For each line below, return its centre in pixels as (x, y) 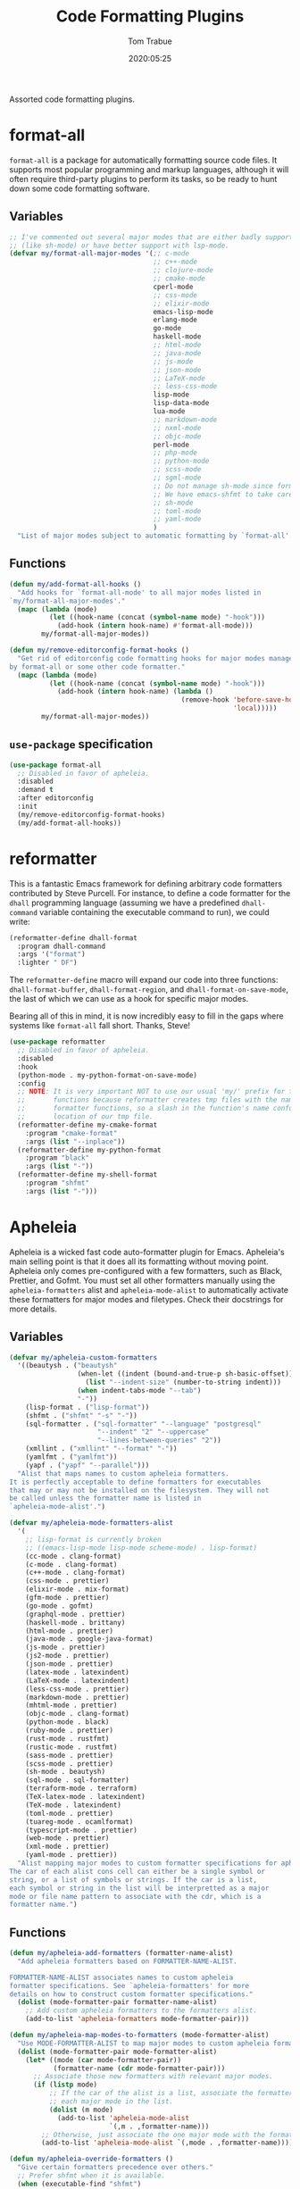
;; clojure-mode (183, 271)
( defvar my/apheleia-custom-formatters (83, 1357)
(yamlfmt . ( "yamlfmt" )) (71, 1457)
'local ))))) (255, 708)
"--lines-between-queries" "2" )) (159, 1440)
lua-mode (169, 412)
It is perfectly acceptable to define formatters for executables (135, 1482)
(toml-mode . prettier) (70, 1813)
